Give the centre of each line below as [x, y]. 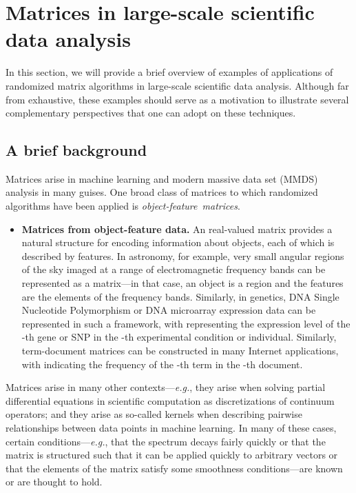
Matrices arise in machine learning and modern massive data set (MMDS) [162, 178]
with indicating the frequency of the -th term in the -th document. [162, 364]
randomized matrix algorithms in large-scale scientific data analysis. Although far [177, 85]
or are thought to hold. [54, 482]
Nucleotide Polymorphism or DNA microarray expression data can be [169, 310]
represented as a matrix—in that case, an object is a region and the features [182, 283]
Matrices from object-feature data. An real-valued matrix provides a [177, 229]
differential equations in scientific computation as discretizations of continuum [170, 400]
